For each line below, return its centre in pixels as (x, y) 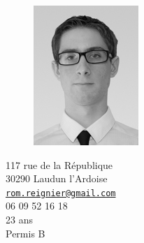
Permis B (26, 233)
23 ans (19, 220)
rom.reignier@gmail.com (61, 193)
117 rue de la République (59, 164)
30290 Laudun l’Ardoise (57, 178)
